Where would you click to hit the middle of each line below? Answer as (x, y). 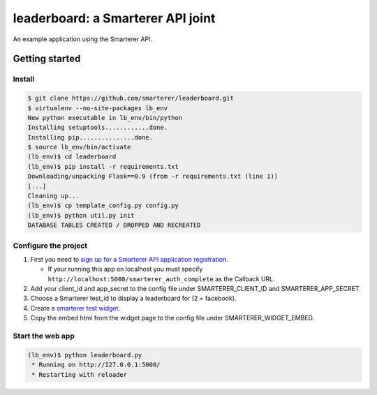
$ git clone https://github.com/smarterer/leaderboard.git (131, 98)
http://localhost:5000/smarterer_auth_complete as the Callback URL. (161, 278)
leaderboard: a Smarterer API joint (114, 18)
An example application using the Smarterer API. (83, 39)
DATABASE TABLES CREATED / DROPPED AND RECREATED (114, 225)
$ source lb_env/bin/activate (79, 147)
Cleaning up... (53, 196)
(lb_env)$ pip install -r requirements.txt (103, 166)
